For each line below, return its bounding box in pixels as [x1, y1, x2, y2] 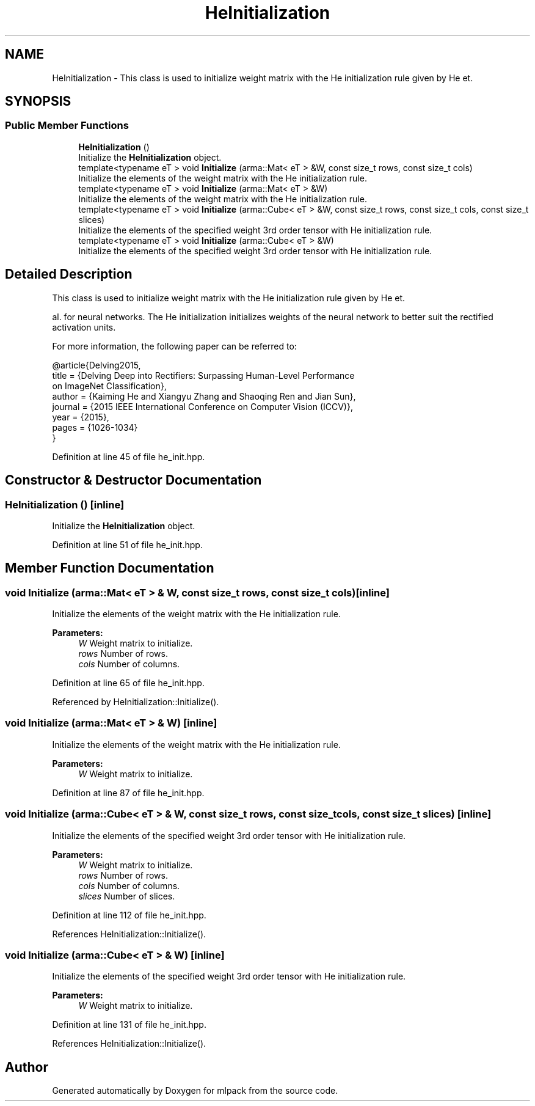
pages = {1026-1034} [52, 422, 138, 433]
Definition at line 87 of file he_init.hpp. [52, 787, 205, 798]
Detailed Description [5, 266, 133, 282]
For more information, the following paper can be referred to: [52, 340, 297, 351]
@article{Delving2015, [52, 359, 141, 370]
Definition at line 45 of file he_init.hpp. [52, 451, 205, 462]
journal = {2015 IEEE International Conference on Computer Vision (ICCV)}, [52, 401, 353, 412]
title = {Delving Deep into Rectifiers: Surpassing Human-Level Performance [52, 370, 355, 381]
